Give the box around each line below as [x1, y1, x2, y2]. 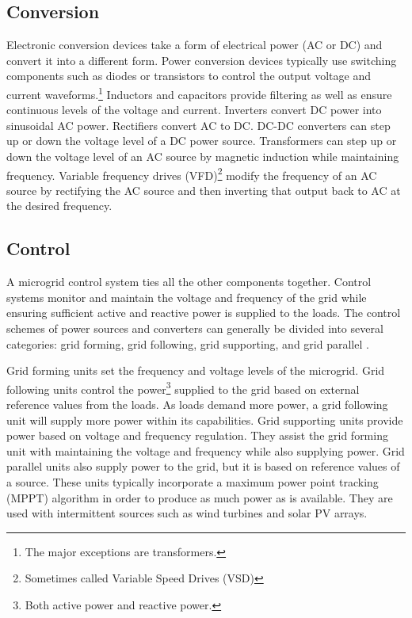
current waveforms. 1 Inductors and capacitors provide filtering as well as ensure [6, 83, 392, 102]
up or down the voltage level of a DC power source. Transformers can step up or [6, 132, 397, 149]
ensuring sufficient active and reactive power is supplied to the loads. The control [6, 304, 401, 321]
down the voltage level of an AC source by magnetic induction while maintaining [6, 148, 399, 165]
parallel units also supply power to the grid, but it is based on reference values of [6, 458, 400, 475]
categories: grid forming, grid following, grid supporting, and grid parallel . [6, 335, 369, 352]
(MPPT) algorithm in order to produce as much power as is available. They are [6, 489, 393, 505]
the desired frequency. [6, 197, 113, 214]
